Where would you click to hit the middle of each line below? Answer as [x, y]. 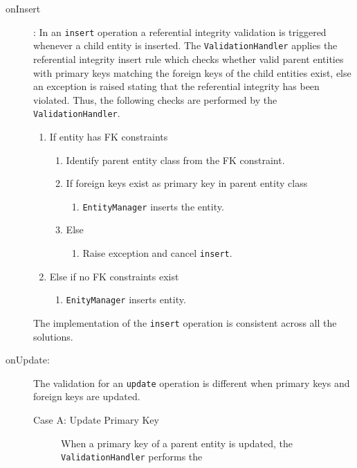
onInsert [23, 8]
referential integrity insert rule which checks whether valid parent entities [189, 58]
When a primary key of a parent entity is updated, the [177, 443]
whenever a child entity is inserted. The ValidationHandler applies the [185, 45]
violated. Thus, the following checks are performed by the [155, 99]
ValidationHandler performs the [132, 457]
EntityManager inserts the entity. [153, 206]
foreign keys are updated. [87, 396]
